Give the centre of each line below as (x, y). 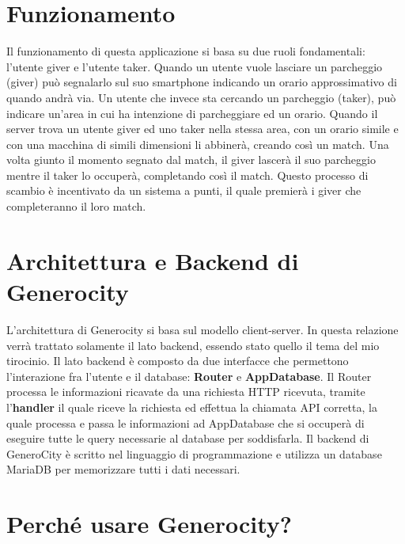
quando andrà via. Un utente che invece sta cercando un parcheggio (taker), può (201, 97)
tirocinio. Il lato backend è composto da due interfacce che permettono (178, 361)
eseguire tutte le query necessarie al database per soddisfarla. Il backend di (188, 438)
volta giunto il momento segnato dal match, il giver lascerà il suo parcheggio (191, 160)
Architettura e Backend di (153, 260)
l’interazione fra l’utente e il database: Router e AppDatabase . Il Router (189, 376)
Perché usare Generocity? (149, 524)
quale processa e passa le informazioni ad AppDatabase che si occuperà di (185, 422)
